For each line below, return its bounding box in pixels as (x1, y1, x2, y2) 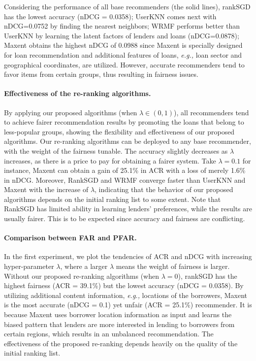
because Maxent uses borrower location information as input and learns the (4, 309, 232, 320)
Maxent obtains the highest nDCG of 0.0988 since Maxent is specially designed (4, 40, 243, 50)
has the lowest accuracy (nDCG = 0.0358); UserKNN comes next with (4, 11, 217, 21)
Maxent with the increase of (4, 184, 89, 195)
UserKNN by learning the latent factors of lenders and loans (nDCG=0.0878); (4, 30, 239, 40)
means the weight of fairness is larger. (116, 261, 230, 271)
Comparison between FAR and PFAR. (4, 232, 137, 243)
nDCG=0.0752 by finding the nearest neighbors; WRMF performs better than (4, 21, 240, 31)
